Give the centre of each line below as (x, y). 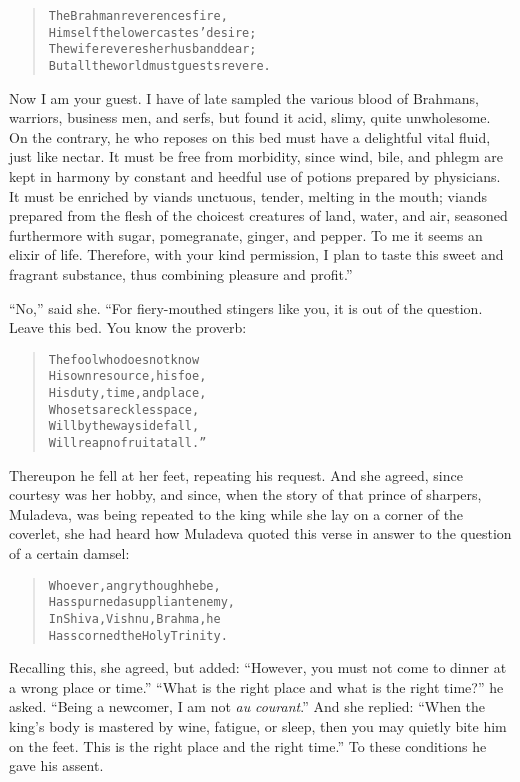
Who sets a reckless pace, (124, 409)
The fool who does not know (124, 359)
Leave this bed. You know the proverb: (128, 327)
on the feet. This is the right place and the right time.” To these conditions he (248, 745)
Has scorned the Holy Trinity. (138, 635)
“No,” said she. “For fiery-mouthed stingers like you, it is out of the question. (246, 307)
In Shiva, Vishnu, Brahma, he (134, 618)
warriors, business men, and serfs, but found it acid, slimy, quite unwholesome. (250, 117)
